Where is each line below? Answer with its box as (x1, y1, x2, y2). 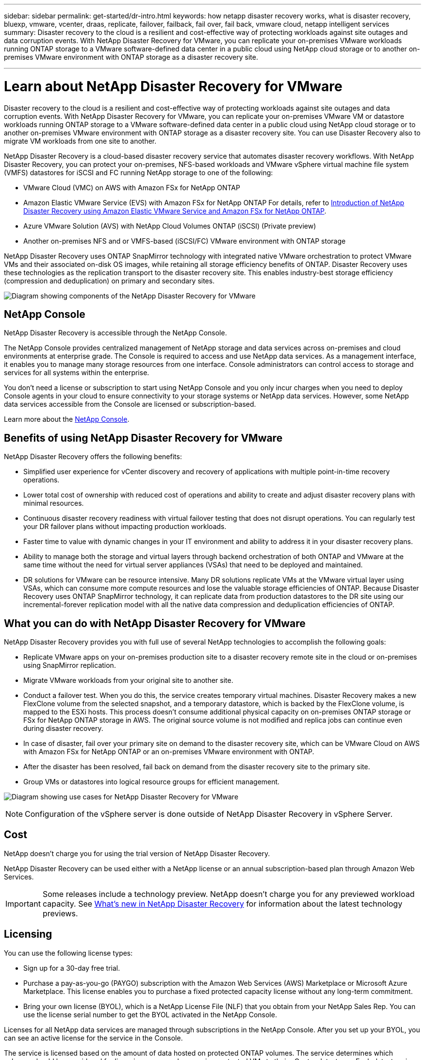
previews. (42, 908, 78, 918)
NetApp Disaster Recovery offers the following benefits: (4, 452, 182, 461)
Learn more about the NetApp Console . (4, 415, 130, 424)
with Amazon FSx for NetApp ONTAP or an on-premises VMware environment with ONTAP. (23, 747, 314, 756)
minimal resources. (23, 499, 84, 508)
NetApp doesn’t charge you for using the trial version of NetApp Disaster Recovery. (4, 849, 270, 858)
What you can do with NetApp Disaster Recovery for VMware (4, 617, 306, 629)
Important (5, 898, 41, 909)
